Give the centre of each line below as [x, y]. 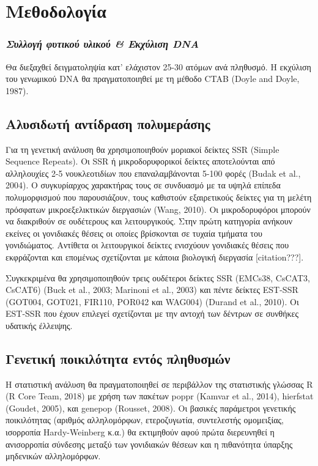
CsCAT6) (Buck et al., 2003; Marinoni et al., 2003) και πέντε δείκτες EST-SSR [152, 290]
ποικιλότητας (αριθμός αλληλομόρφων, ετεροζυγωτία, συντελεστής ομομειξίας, [145, 420]
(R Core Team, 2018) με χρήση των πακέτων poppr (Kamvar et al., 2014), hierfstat [160, 396]
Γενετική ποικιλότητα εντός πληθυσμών [118, 358]
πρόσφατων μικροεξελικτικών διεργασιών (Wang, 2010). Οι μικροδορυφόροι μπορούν [158, 209]
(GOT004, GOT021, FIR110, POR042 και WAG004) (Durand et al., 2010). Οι [152, 301]
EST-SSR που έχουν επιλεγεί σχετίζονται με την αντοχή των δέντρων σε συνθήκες [152, 313]
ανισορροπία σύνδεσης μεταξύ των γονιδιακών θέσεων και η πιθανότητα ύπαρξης [149, 444]
